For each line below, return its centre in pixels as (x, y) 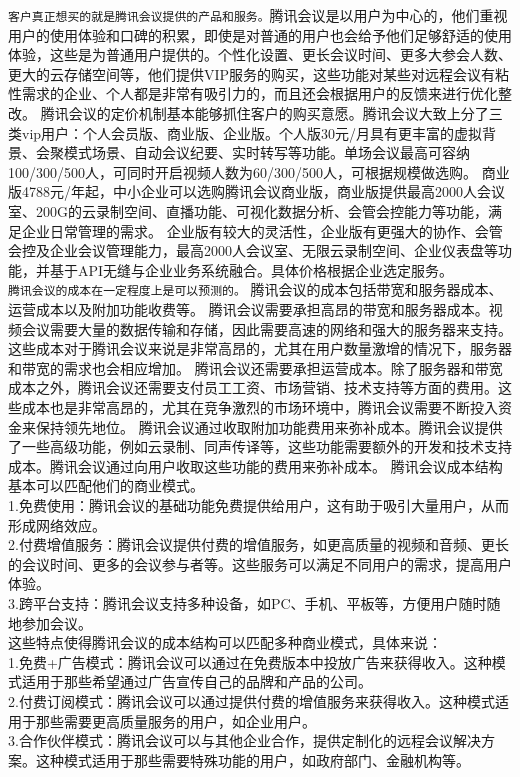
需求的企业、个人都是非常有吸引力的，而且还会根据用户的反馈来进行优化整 (266, 93)
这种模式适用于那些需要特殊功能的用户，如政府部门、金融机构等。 (252, 759)
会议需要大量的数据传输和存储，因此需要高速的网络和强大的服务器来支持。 (266, 328)
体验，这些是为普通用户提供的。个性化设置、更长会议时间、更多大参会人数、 (260, 54)
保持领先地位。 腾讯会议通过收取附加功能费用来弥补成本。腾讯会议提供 (269, 426)
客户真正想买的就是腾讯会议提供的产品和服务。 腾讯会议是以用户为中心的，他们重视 (258, 15)
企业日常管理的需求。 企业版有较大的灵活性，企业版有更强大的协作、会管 (262, 230)
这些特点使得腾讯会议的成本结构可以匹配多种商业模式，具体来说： (225, 642)
